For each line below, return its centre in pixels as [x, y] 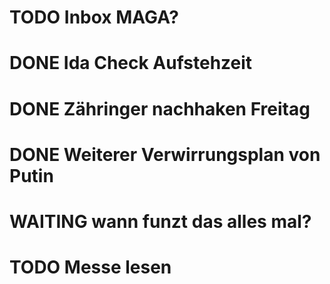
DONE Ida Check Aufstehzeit [131, 63]
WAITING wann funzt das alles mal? [160, 221]
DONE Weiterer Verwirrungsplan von [165, 154]
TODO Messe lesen [90, 267]
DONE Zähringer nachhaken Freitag [160, 108]
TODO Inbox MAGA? [94, 17]
